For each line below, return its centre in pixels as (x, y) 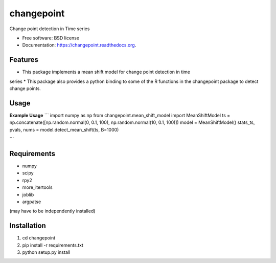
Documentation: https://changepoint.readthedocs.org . (79, 45)
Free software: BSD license (51, 38)
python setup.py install (46, 252)
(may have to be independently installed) (52, 211)
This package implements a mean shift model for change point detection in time (106, 72)
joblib (28, 194)
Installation (28, 226)
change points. (25, 89)
